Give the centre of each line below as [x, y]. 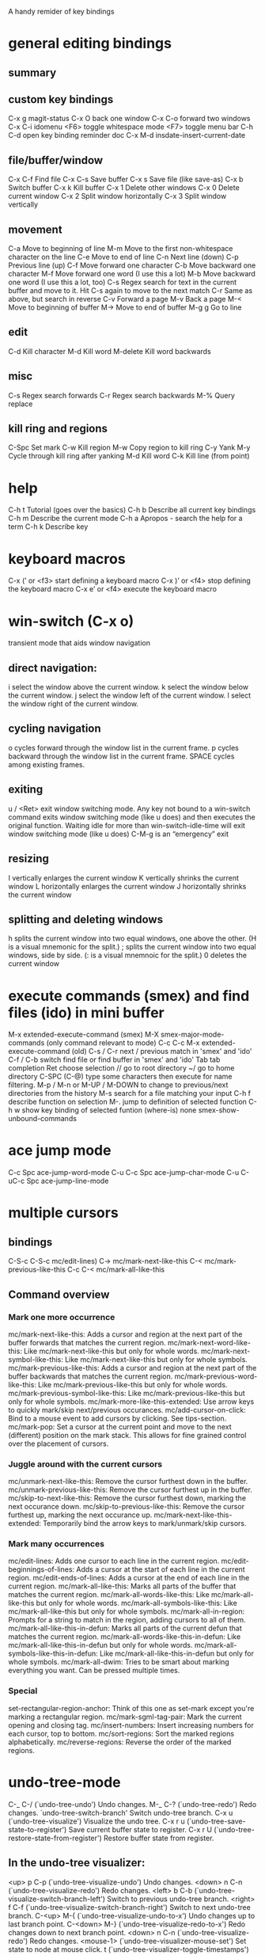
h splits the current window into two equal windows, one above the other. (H [132, 938]
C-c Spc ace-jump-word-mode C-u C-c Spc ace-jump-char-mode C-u [124, 1173]
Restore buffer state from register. [159, 1838]
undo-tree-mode [64, 1782]
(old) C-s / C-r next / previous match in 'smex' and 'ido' [162, 1052]
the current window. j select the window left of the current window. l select [130, 695]
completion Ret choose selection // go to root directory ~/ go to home [121, 1068]
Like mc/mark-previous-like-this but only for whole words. [133, 1384]
